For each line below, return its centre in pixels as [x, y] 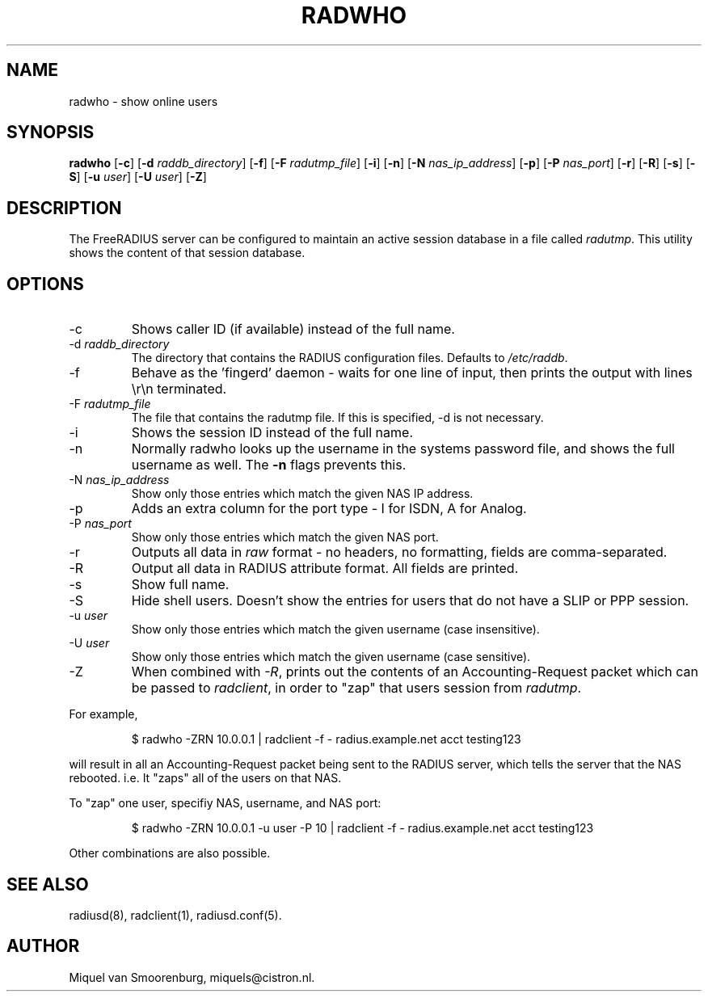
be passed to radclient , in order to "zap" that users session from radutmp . [356, 688]
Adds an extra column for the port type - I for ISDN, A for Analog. [329, 509]
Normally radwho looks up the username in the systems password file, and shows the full [403, 449]
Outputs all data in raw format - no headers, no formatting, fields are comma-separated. [399, 552]
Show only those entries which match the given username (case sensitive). [331, 657]
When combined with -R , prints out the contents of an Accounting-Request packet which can [415, 672]
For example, [103, 714]
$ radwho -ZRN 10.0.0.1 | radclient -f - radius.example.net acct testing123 [326, 739]
